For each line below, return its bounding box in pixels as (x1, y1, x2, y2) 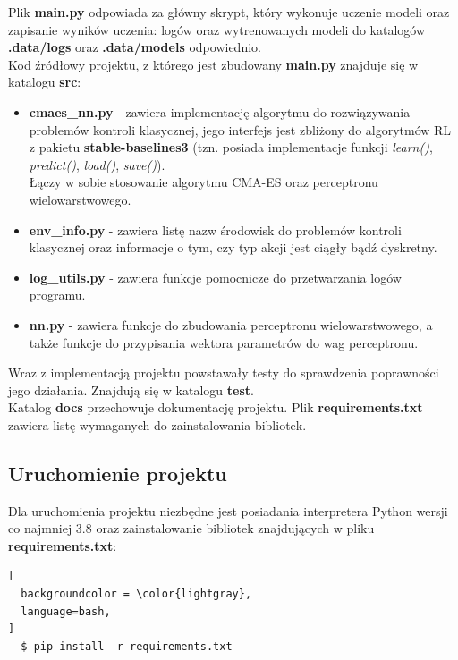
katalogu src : (8, 72, 81, 91)
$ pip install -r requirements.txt (21, 639, 233, 653)
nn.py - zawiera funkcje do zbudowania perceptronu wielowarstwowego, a (29, 315, 433, 334)
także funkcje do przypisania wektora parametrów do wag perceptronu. (29, 333, 419, 351)
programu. (29, 285, 86, 304)
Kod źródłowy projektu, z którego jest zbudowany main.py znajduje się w (8, 55, 419, 73)
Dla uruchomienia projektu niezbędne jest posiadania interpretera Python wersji (8, 501, 448, 520)
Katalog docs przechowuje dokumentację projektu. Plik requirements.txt (8, 398, 423, 417)
